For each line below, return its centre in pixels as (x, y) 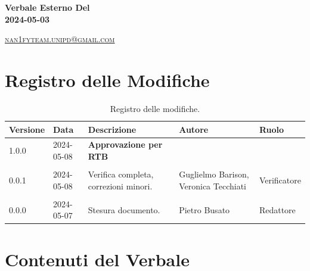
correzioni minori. (120, 186)
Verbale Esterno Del (47, 7)
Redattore (277, 209)
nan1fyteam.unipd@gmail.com (60, 39)
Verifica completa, (121, 174)
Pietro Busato (204, 209)
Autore (194, 129)
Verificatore (280, 180)
